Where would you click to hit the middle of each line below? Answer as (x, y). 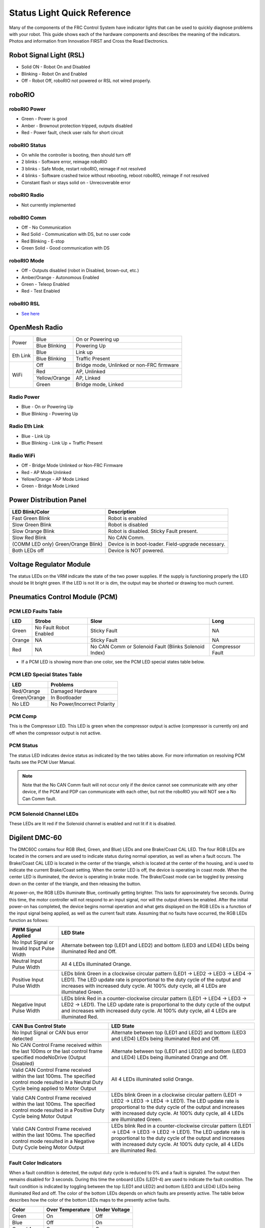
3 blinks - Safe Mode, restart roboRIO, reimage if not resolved (84, 168)
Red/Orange (26, 691)
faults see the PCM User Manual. (42, 762)
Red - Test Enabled (41, 291)
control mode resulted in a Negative (53, 1141)
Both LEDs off (28, 551)
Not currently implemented (49, 205)
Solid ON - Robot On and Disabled (56, 67)
